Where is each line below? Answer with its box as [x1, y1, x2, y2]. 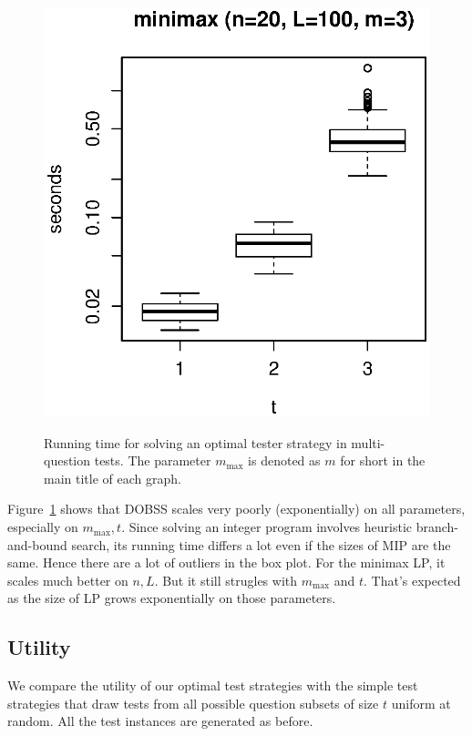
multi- [351, 433, 385, 452]
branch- [416, 517, 459, 537]
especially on [7, 517, 78, 537]
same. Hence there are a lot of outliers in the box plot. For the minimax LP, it [7, 553, 446, 572]
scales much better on [7, 570, 128, 589]
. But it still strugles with [154, 570, 298, 589]
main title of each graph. [44, 468, 181, 487]
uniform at [391, 693, 451, 712]
